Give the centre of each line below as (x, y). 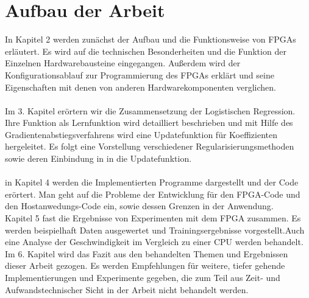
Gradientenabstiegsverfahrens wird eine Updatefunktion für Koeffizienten (141, 134)
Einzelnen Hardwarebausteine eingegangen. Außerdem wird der (123, 63)
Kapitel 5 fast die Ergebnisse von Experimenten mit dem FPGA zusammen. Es (153, 218)
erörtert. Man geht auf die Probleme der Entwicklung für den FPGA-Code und (153, 194)
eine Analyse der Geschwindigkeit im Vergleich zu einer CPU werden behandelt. (154, 242)
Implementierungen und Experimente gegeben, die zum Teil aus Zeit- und (143, 277)
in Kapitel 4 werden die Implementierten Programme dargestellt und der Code (152, 182)
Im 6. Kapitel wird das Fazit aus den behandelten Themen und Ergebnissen (147, 253)
